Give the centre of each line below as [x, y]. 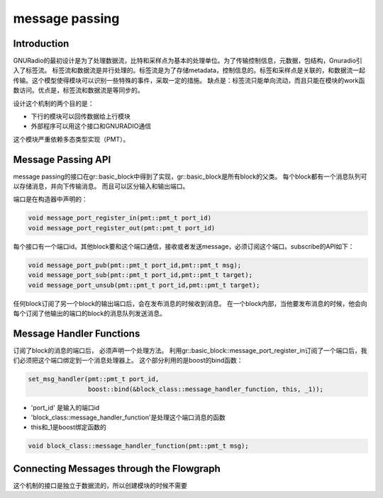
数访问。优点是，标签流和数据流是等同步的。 [78, 90]
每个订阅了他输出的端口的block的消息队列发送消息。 [90, 313]
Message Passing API [62, 159]
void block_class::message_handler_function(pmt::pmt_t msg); [138, 446]
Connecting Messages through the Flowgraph [117, 469]
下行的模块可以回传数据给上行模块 [81, 116]
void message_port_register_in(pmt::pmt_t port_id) [120, 218]
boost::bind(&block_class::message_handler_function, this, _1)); [206, 389]
